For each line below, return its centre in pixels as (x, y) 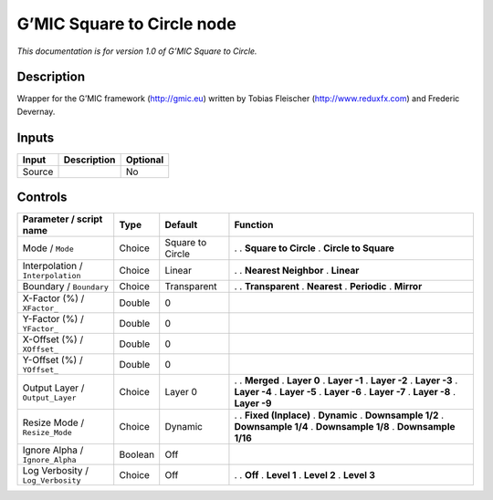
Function (254, 225)
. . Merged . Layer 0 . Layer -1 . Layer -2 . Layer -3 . (346, 380)
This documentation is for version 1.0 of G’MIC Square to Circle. (137, 51)
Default (181, 225)
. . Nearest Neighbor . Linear (297, 270)
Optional (145, 160)
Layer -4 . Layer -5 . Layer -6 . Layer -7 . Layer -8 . (345, 392)
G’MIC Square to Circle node (126, 24)
